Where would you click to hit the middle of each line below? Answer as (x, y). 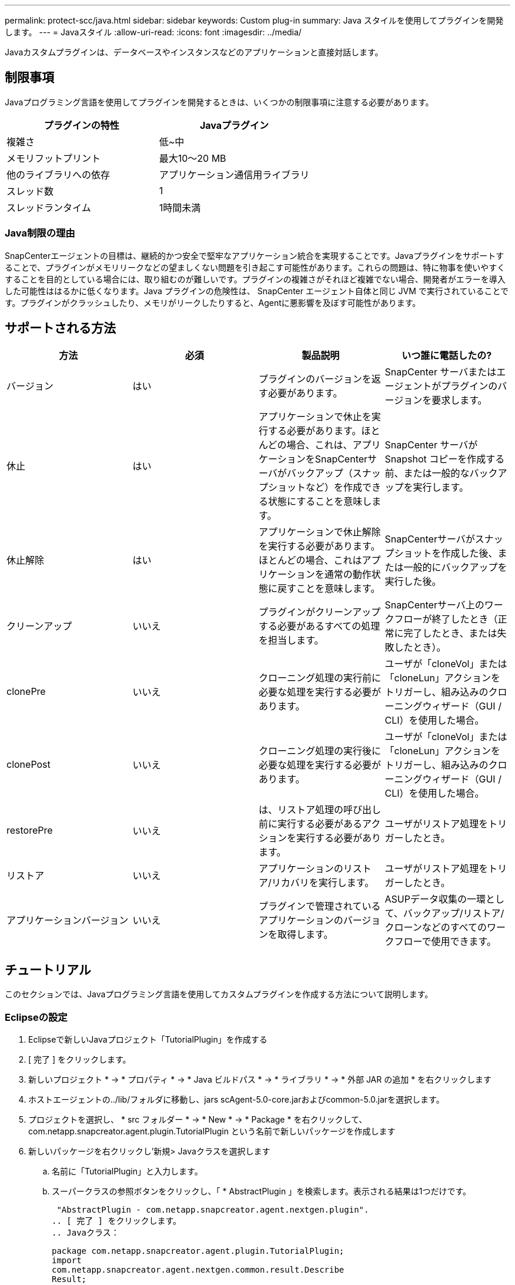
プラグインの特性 (81, 125)
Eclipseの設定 (36, 1017)
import (67, 1261)
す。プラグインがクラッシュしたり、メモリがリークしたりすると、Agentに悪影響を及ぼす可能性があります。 (213, 302)
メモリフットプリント (54, 158)
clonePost (29, 765)
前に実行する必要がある (311, 824)
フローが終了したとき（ (446, 619)
